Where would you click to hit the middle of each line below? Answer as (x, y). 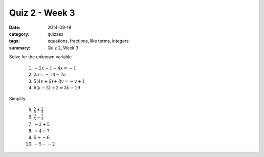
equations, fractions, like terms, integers (88, 41)
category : (19, 34)
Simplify (17, 98)
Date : (15, 27)
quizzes (55, 34)
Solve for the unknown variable (40, 57)
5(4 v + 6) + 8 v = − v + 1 (59, 81)
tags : (14, 41)
